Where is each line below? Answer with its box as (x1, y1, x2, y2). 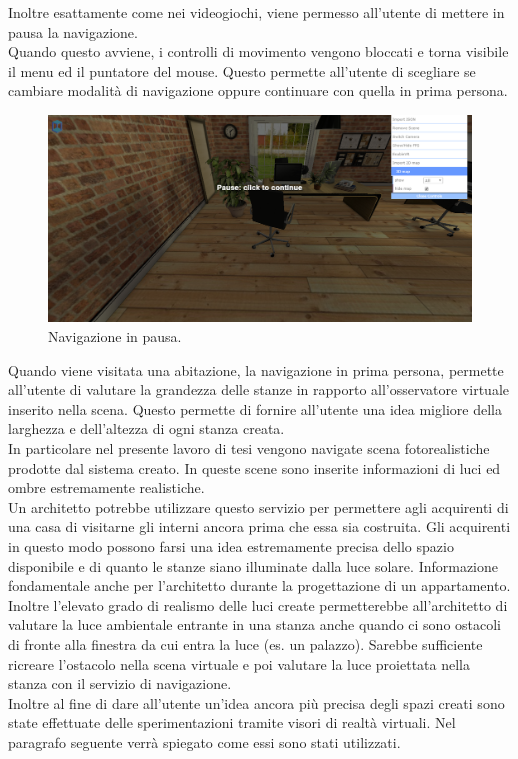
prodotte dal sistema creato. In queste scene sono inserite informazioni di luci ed (8, 457, 501, 478)
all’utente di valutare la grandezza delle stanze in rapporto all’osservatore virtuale (8, 379, 510, 400)
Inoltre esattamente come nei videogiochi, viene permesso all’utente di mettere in (8, 2, 505, 22)
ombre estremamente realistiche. (8, 477, 205, 498)
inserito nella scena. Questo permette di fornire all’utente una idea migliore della (8, 398, 502, 419)
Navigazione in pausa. (48, 326, 182, 346)
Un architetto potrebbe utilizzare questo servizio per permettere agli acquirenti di (8, 496, 509, 517)
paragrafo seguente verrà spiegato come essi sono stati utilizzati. (8, 731, 401, 752)
